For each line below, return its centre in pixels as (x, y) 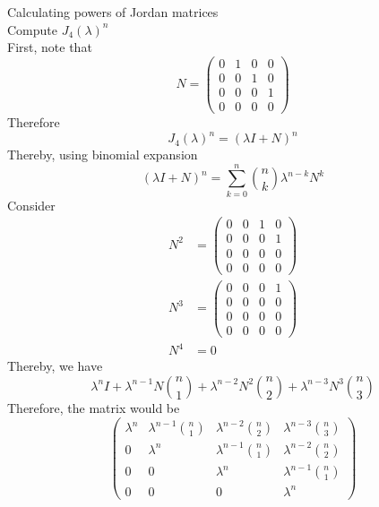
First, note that (50, 47)
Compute (32, 29)
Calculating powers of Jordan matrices (113, 12)
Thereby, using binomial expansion (103, 155)
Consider (31, 205)
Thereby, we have (55, 366)
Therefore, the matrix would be (94, 407)
